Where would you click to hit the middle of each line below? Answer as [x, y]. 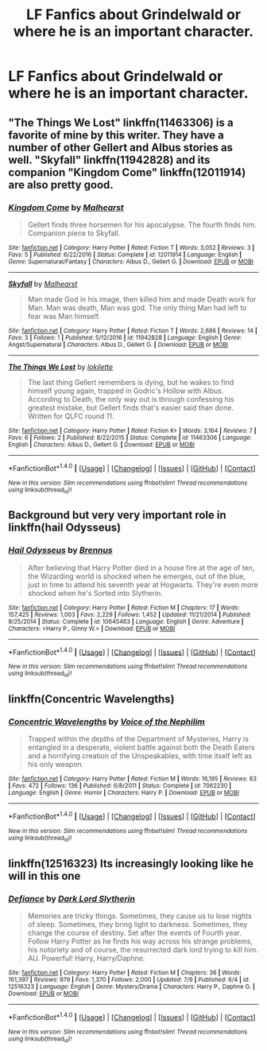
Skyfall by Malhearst [43, 283]
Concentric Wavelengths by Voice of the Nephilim [106, 722]
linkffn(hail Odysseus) [65, 528]
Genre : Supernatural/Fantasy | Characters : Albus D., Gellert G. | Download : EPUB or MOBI [131, 261]
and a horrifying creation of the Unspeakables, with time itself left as [140, 756]
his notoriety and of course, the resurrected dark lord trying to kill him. [143, 949]
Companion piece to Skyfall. [74, 233]
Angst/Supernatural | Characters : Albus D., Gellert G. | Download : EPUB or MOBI [118, 344]
